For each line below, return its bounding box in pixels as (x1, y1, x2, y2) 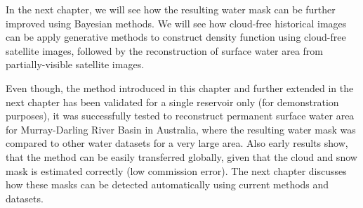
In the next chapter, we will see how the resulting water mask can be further (6, 2, 336, 16)
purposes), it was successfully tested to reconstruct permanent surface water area (6, 108, 355, 123)
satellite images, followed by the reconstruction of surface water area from (6, 43, 324, 58)
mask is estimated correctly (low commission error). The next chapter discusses (6, 163, 347, 178)
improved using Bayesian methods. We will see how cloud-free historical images (6, 15, 347, 30)
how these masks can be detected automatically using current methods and (6, 177, 329, 192)
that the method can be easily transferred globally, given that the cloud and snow (6, 149, 357, 164)
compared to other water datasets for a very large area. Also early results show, (6, 136, 348, 150)
